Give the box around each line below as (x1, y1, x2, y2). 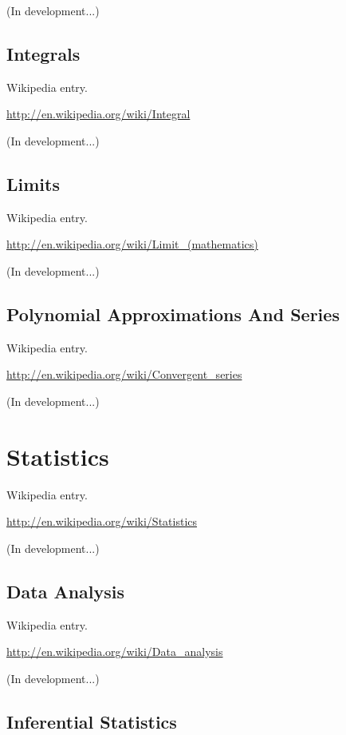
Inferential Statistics (6, 709, 177, 733)
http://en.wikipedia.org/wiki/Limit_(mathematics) (6, 236, 258, 252)
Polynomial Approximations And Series (6, 301, 340, 326)
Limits (6, 171, 60, 196)
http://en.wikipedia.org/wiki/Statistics (6, 513, 198, 530)
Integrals (6, 41, 81, 66)
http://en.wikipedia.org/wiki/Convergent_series (6, 366, 242, 383)
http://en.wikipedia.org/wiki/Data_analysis (6, 643, 223, 660)
